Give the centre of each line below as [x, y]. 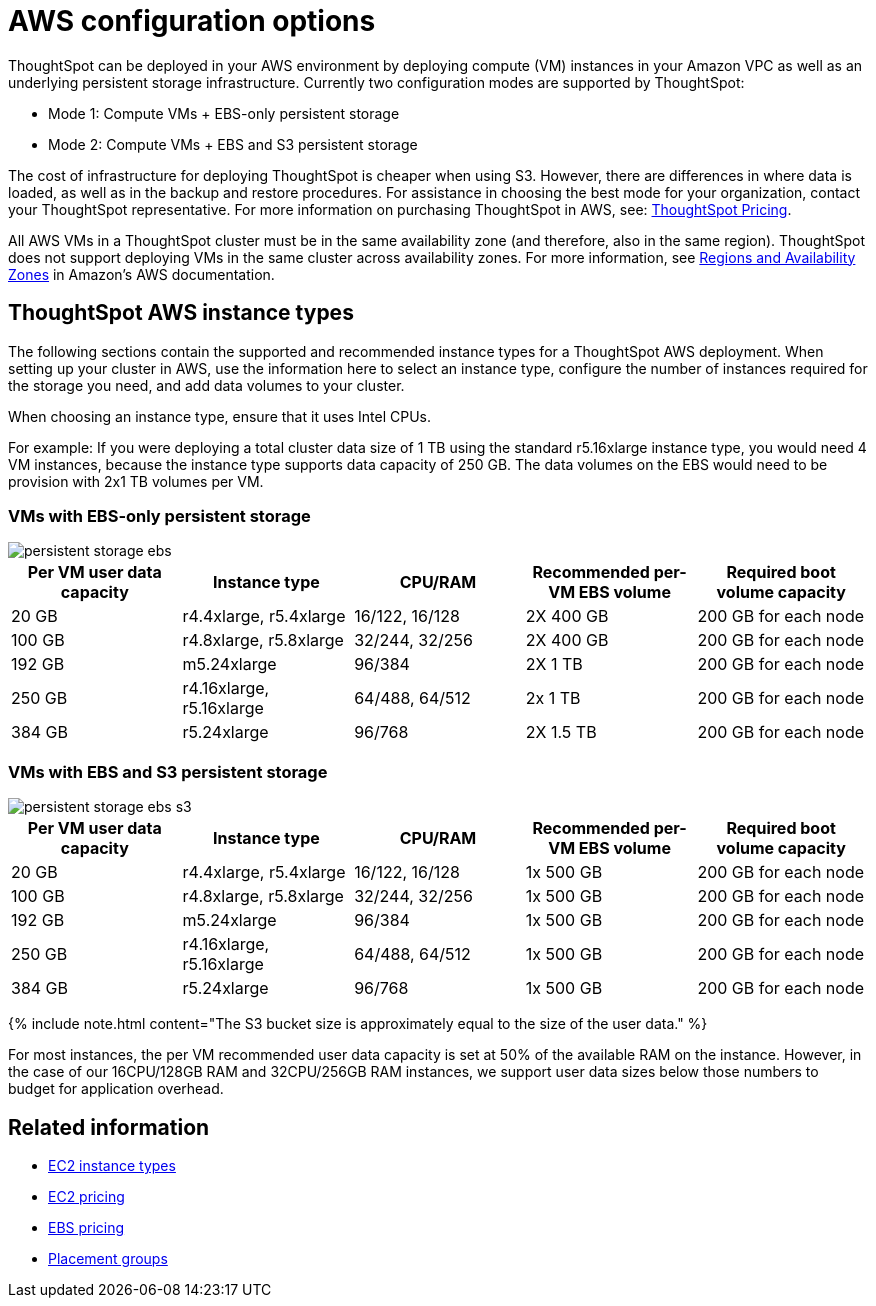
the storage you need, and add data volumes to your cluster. [206, 385]
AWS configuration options [192, 21]
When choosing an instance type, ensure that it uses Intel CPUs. [220, 416]
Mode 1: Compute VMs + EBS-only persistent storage [224, 113]
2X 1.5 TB [561, 732]
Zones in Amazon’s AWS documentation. [141, 274]
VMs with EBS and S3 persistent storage [168, 771]
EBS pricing [86, 1227]
